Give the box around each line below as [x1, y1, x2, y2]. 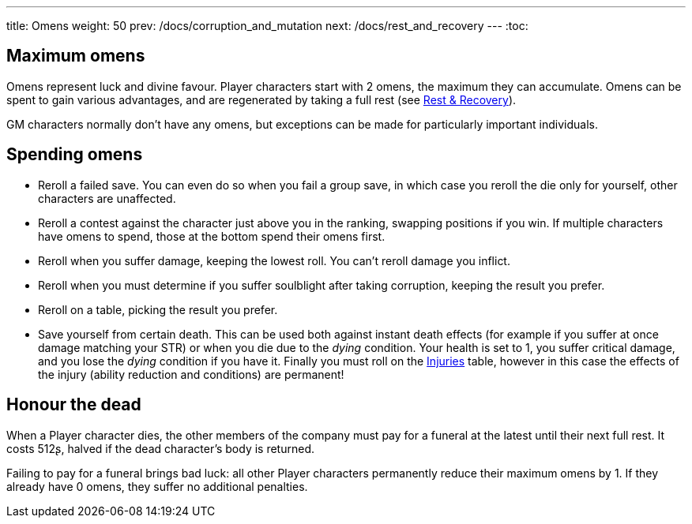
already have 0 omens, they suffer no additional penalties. [6, 479, 308, 493]
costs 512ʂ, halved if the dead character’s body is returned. [6, 441, 315, 455]
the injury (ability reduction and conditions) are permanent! [38, 367, 344, 381]
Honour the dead [6, 395, 141, 415]
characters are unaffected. [38, 191, 176, 205]
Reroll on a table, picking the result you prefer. [38, 302, 278, 316]
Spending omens [6, 144, 143, 165]
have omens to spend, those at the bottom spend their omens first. [38, 229, 385, 243]
